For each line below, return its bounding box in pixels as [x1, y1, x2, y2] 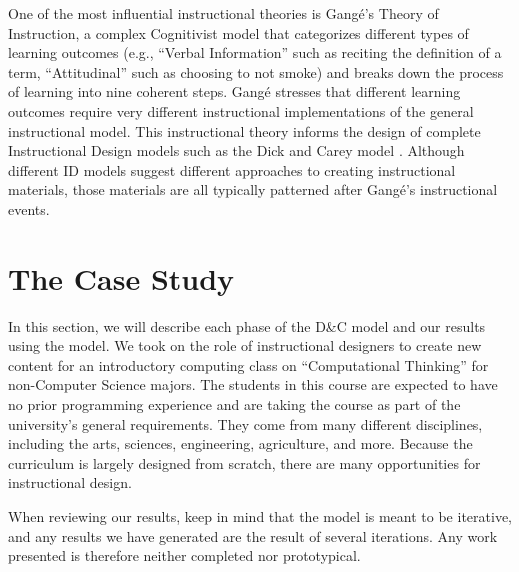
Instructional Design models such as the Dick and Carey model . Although [8, 140, 465, 161]
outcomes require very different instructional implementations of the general [8, 100, 474, 121]
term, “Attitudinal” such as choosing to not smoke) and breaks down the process [8, 61, 504, 82]
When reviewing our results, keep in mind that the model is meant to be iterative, [8, 506, 512, 526]
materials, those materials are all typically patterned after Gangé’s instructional [8, 179, 498, 200]
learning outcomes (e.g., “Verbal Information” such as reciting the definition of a [8, 42, 502, 63]
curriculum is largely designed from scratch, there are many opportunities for [8, 452, 481, 473]
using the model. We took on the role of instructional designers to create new [8, 335, 482, 356]
